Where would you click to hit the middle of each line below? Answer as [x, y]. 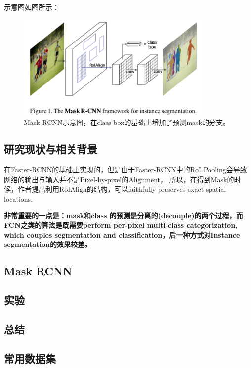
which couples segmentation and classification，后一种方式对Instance [122, 234]
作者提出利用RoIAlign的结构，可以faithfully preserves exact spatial [122, 189]
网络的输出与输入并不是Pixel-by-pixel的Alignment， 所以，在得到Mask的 [119, 179]
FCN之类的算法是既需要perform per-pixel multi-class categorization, [121, 225]
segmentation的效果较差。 [48, 244]
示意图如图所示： [32, 7]
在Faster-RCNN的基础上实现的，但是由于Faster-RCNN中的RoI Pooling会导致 [125, 170]
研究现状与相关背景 [51, 149]
